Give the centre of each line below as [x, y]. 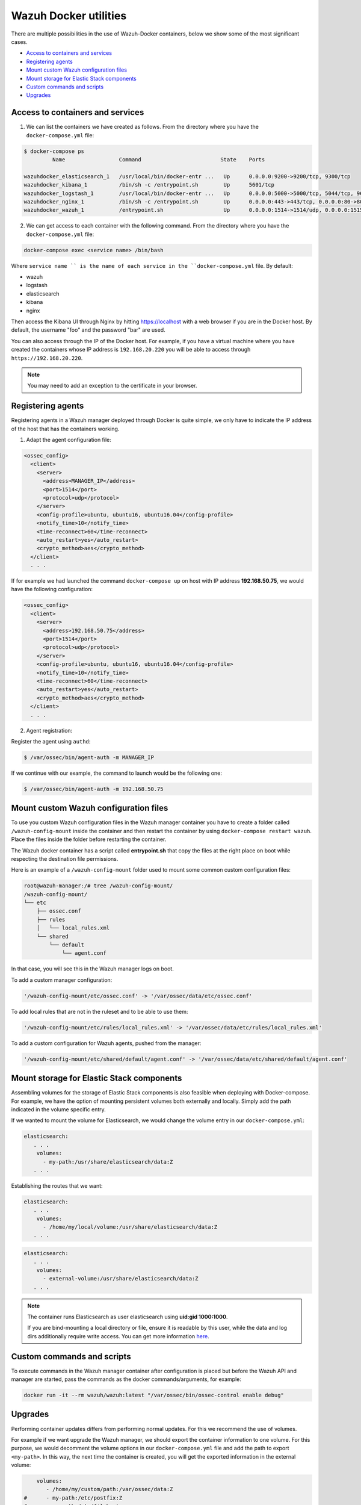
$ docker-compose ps [54, 151]
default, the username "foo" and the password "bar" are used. [88, 330]
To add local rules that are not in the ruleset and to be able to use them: [100, 1011]
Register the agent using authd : [51, 741]
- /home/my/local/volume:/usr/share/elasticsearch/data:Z [130, 1227]
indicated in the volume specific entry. [59, 1109]
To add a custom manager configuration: [62, 980]
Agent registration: [49, 730]
